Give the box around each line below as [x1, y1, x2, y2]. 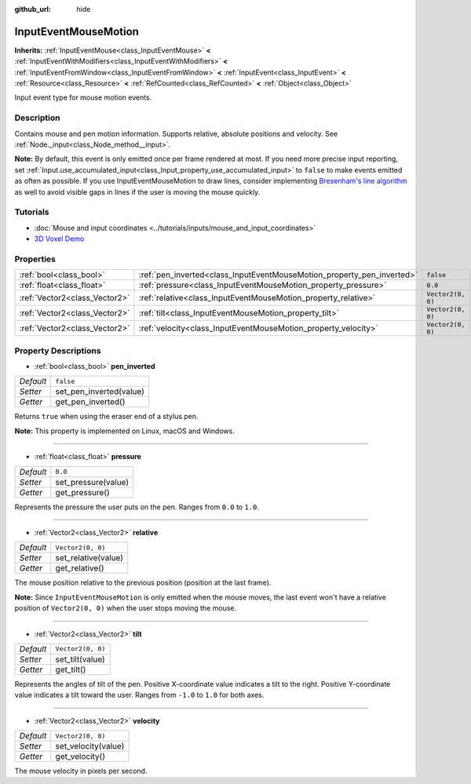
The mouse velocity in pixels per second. [14, 766, 148, 776]
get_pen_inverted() [55, 396, 126, 407]
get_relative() [55, 563, 105, 574]
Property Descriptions [14, 345, 101, 356]
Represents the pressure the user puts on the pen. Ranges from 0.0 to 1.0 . [14, 502, 259, 512]
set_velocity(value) [55, 741, 125, 752]
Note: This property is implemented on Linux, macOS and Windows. [14, 426, 235, 436]
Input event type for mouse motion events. [14, 93, 152, 102]
